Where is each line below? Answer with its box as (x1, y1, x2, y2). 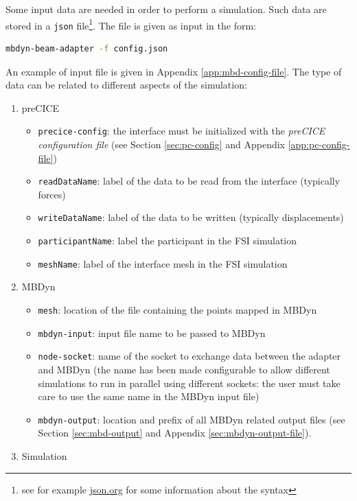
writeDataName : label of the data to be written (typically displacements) (38, 210, 344, 224)
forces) (38, 187, 66, 201)
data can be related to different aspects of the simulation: (5, 78, 247, 92)
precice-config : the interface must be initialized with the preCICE (38, 124, 325, 138)
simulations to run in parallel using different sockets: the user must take (38, 375, 341, 390)
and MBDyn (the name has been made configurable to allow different (38, 362, 330, 376)
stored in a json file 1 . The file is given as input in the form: (5, 16, 256, 32)
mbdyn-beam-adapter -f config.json (5, 43, 168, 54)
